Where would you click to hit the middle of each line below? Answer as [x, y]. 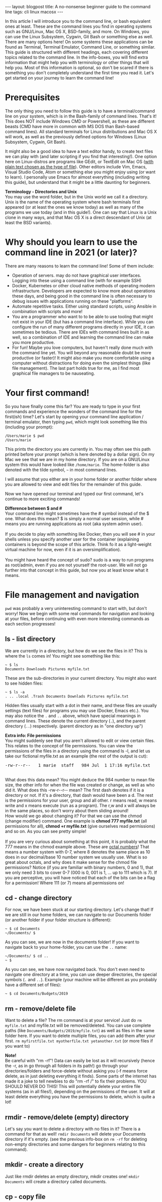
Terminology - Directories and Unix [41, 191]
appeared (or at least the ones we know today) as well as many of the [74, 207]
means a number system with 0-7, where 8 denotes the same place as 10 [78, 852]
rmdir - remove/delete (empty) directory [67, 1117]
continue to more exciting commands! [43, 499]
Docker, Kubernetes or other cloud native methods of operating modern [83, 285]
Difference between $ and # [34, 508]
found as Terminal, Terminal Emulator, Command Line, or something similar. [80, 47]
